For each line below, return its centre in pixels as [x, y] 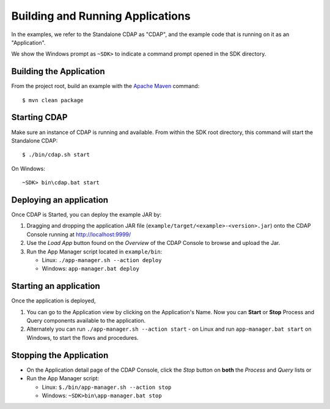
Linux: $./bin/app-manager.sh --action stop [107, 387]
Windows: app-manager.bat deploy [91, 269]
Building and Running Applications [101, 16]
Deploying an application [60, 200]
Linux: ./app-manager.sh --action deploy [102, 260]
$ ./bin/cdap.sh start [56, 155]
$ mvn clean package [53, 100]
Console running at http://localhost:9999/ [79, 234]
